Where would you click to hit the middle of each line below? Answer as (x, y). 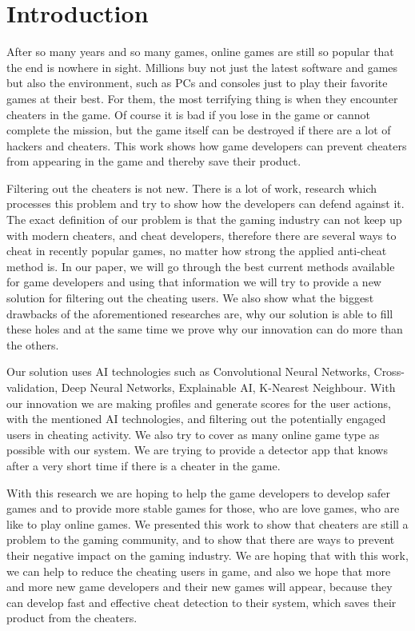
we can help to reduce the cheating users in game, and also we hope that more (199, 571)
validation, (32, 387)
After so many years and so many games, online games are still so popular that (200, 52)
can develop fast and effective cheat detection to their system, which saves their (202, 602)
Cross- (389, 371)
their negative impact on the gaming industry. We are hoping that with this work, (207, 555)
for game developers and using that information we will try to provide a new (194, 282)
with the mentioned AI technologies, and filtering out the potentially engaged (196, 419)
